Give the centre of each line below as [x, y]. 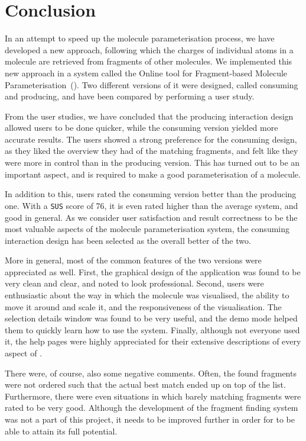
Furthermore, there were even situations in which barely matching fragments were [153, 396]
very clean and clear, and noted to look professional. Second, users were [134, 283]
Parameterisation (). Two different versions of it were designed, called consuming [152, 84]
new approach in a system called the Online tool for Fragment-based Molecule [146, 73]
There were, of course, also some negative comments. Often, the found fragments [151, 373]
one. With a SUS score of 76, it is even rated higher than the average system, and [152, 205]
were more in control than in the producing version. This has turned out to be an [152, 162]
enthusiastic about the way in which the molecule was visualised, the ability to [147, 295]
